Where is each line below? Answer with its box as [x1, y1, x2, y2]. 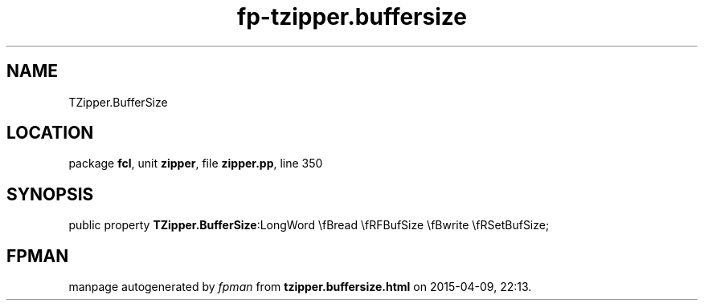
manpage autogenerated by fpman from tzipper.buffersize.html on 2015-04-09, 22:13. [68, 280, 532, 294]
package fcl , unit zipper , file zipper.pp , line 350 [68, 156, 323, 171]
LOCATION [6, 123, 94, 143]
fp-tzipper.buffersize [237, 3, 467, 30]
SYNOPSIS [6, 184, 94, 204]
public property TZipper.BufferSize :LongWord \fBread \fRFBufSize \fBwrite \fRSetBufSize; [68, 218, 550, 232]
